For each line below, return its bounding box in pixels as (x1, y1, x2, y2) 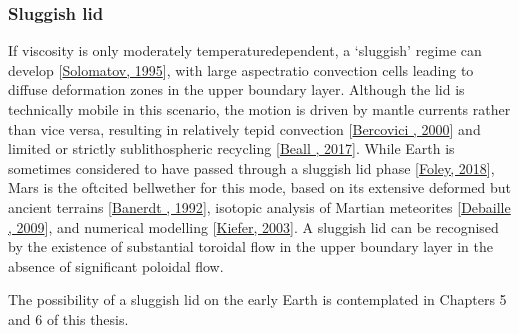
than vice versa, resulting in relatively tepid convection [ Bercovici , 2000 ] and (8, 118, 481, 139)
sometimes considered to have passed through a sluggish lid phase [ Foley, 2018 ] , (8, 157, 495, 178)
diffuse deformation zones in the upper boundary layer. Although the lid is (8, 79, 465, 100)
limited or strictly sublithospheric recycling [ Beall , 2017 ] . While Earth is (8, 138, 455, 159)
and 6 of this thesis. (8, 308, 129, 329)
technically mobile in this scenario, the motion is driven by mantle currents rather (8, 99, 511, 119)
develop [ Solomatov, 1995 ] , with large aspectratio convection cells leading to (8, 59, 474, 80)
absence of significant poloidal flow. (8, 255, 224, 276)
